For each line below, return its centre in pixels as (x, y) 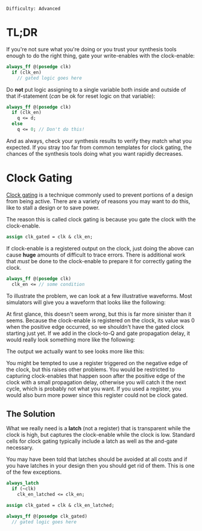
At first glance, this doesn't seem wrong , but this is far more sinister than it (99, 314)
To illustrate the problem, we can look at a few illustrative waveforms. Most (99, 296)
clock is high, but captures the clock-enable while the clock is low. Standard (100, 435)
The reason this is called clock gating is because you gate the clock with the (101, 219)
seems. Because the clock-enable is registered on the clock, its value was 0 (100, 320)
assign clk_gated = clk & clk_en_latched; (60, 505)
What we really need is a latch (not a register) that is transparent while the (99, 428)
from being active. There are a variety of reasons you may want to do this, (98, 201)
